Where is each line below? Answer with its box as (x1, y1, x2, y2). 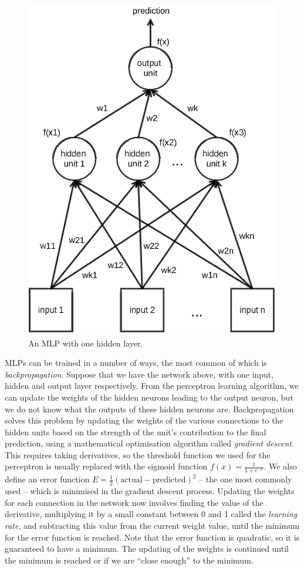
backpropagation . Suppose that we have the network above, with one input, (5, 368, 274, 380)
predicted (152, 476, 186, 485)
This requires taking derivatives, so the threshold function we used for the (5, 448, 271, 461)
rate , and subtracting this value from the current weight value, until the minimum (5, 519, 300, 531)
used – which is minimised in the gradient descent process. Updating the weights (5, 485, 295, 497)
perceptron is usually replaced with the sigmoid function (5, 460, 208, 472)
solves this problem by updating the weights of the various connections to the (5, 414, 283, 426)
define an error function (5, 473, 90, 485)
